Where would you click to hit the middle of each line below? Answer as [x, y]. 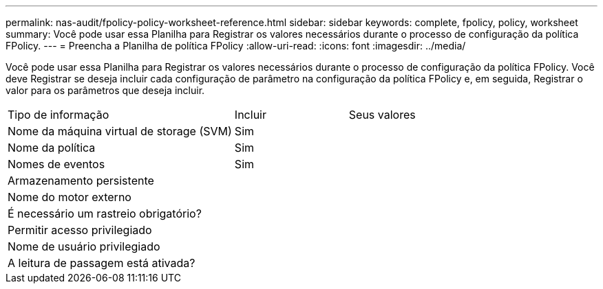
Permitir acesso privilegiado [80, 230]
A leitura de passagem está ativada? [102, 263]
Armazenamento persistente [81, 181]
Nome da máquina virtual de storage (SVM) [120, 131]
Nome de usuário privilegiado [84, 246]
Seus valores [382, 115]
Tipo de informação [59, 115]
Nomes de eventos [56, 164]
